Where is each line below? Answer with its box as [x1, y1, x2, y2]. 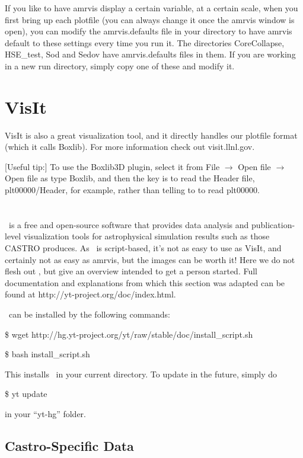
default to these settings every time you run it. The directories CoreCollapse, [5, 36, 285, 49]
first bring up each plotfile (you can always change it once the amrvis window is [5, 13, 295, 25]
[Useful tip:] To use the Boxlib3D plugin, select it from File [5, 160, 220, 172]
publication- [251, 218, 295, 230]
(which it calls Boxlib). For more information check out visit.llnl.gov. [5, 140, 255, 153]
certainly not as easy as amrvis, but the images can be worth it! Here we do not [5, 253, 295, 265]
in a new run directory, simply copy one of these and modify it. [5, 59, 235, 72]
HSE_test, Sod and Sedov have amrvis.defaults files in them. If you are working [5, 48, 296, 60]
